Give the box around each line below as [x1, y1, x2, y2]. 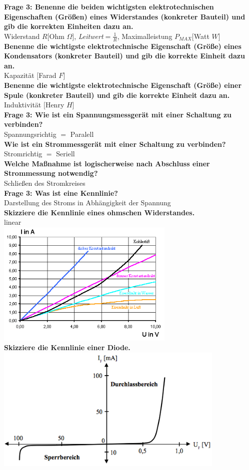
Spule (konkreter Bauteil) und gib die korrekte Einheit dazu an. [4, 89, 230, 100]
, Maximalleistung [117, 30, 172, 41]
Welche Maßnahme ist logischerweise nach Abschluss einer [4, 158, 210, 168]
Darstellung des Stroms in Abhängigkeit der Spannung [4, 197, 171, 208]
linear [4, 217, 21, 227]
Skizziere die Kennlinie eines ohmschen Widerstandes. [4, 207, 195, 217]
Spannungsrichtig [4, 128, 56, 139]
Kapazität [4, 70, 34, 80]
